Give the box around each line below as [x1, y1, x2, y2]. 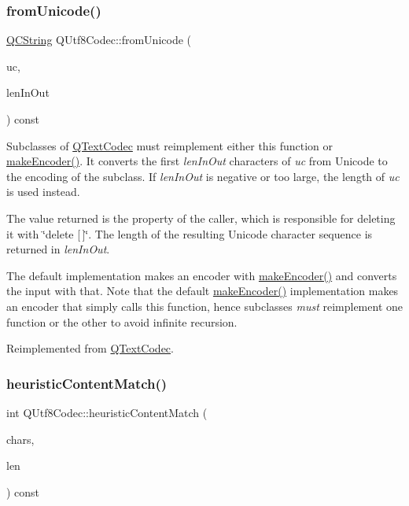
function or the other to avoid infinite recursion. [6, 313, 238, 330]
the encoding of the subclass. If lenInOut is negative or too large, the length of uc [6, 168, 400, 184]
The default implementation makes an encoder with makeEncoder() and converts [6, 267, 397, 283]
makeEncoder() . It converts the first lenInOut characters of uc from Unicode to [6, 153, 388, 169]
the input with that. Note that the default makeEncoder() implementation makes [6, 283, 399, 299]
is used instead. [6, 183, 80, 200]
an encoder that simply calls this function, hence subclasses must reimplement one [6, 297, 403, 314]
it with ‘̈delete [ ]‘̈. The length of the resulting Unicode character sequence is [6, 225, 373, 242]
